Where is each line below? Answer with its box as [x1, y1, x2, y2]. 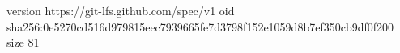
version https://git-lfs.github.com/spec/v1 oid [6, 2, 235, 18]
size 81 [6, 34, 40, 51]
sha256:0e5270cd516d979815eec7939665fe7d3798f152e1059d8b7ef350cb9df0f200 [6, 18, 394, 35]
